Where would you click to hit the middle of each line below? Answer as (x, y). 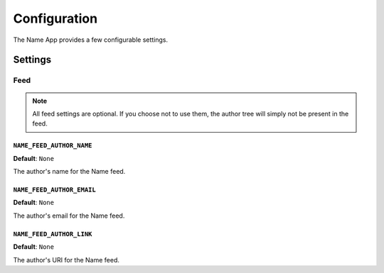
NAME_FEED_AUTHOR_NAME (53, 146)
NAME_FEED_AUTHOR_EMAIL (54, 190)
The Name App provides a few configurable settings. (91, 40)
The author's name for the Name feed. (69, 172)
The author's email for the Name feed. (69, 216)
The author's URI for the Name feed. (66, 260)
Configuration (55, 18)
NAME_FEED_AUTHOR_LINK (53, 234)
